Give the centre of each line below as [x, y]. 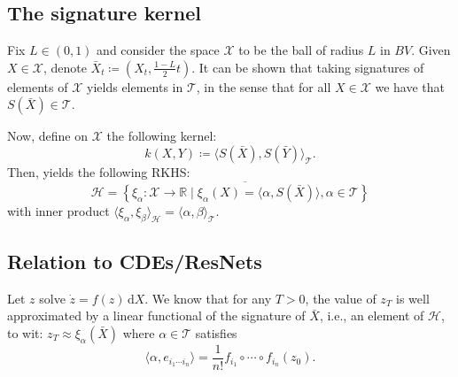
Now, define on [47, 136]
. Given [431, 50]
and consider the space [158, 50]
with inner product [58, 210]
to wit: [25, 332]
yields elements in [135, 86]
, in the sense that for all [264, 86]
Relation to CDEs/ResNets [135, 261]
